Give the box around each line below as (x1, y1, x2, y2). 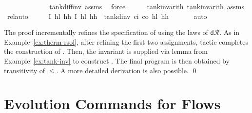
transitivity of (4, 65, 45, 75)
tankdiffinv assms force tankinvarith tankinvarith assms (49, 1, 244, 11)
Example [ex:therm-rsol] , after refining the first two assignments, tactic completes (4, 36, 248, 47)
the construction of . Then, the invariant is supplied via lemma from (4, 46, 208, 56)
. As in (219, 27, 240, 37)
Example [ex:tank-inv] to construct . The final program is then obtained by (4, 55, 230, 65)
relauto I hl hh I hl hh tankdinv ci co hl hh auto (7, 11, 207, 21)
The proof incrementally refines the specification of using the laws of (4, 27, 208, 37)
